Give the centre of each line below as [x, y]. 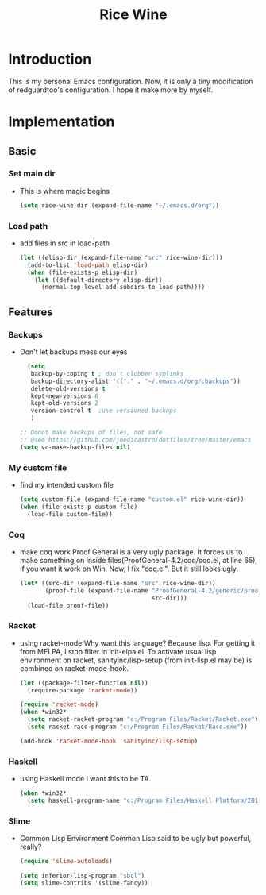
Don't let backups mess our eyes [73, 352]
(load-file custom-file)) [70, 514]
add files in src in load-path [64, 243]
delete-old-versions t [68, 388]
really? [31, 847]
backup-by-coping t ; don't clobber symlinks [107, 374]
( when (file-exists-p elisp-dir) [83, 272]
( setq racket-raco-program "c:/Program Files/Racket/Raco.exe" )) [137, 727]
